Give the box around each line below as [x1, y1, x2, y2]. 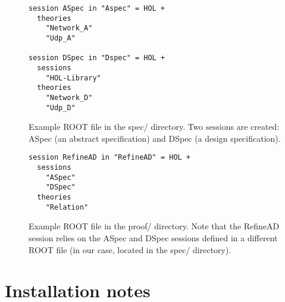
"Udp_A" [45, 33, 76, 42]
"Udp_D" [45, 103, 76, 112]
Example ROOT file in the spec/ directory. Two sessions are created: [29, 120, 280, 133]
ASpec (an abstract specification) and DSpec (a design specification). [29, 132, 281, 144]
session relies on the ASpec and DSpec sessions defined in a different [29, 231, 278, 244]
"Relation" [45, 203, 89, 211]
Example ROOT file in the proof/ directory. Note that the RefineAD [29, 220, 280, 232]
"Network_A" [45, 24, 93, 33]
